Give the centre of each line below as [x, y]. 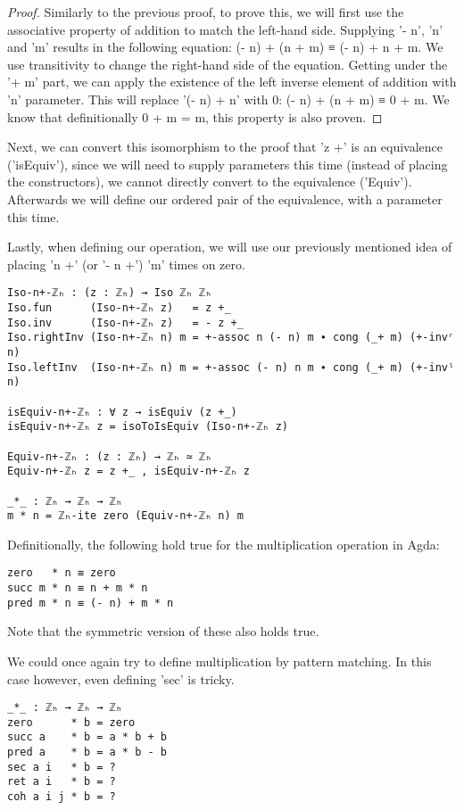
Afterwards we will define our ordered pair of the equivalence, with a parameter [225, 198]
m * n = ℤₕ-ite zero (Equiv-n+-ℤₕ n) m [125, 516]
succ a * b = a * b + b [87, 737]
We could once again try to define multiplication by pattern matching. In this [220, 661]
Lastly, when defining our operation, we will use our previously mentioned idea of [230, 247]
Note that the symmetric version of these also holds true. [163, 631]
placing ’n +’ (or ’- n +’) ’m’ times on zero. [126, 264]
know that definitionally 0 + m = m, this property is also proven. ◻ [195, 116]
